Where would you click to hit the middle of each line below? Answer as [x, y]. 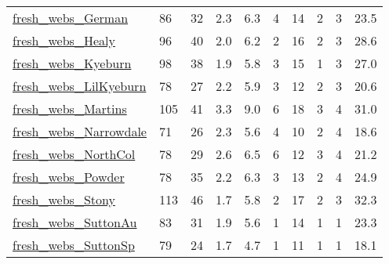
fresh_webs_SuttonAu [75, 222]
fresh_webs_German [71, 18]
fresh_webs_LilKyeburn [80, 86]
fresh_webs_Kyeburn [72, 63]
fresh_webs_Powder [69, 177]
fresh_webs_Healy [64, 40]
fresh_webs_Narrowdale [80, 131]
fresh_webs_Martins [70, 108]
